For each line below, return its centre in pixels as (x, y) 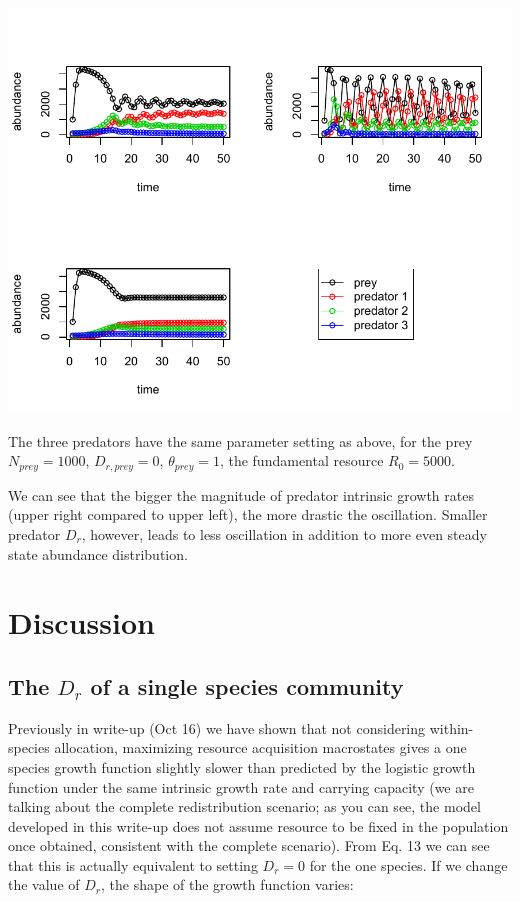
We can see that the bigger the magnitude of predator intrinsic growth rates (241, 494)
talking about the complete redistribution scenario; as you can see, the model (244, 806)
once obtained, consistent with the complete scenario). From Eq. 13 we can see (249, 845)
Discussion (81, 622)
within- (451, 727)
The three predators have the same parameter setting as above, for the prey (240, 440)
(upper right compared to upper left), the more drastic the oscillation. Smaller (248, 514)
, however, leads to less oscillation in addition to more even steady (284, 533)
